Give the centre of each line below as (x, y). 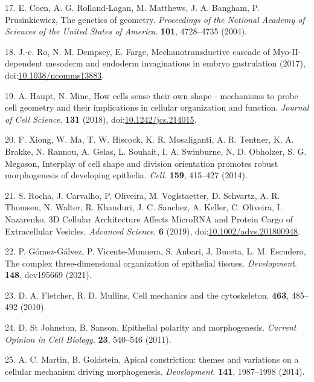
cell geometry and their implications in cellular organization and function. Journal (157, 107)
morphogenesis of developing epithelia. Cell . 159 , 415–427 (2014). (126, 175)
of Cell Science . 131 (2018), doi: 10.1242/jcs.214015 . (101, 119)
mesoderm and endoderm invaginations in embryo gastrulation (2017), (175, 63)
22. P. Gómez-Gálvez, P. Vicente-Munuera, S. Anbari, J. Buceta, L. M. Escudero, (155, 251)
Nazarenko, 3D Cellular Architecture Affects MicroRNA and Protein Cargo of (149, 219)
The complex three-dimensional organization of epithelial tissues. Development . (151, 263)
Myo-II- (287, 51)
